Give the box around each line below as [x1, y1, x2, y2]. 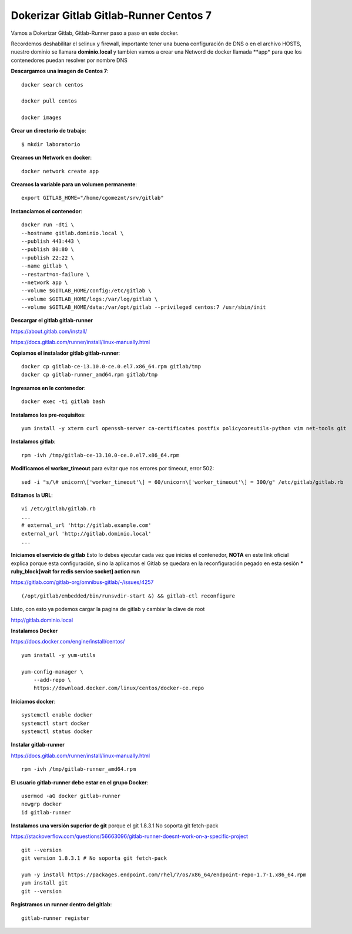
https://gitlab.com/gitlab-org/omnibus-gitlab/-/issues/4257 [11, 579, 154, 586]
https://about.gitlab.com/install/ [11, 328, 88, 335]
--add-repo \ [33, 676, 71, 683]
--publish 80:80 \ [21, 246, 75, 253]
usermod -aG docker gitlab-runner [21, 793, 120, 799]
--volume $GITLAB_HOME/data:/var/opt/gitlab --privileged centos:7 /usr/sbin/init [21, 304, 266, 311]
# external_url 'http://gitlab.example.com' [21, 522, 152, 529]
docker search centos [21, 81, 83, 88]
